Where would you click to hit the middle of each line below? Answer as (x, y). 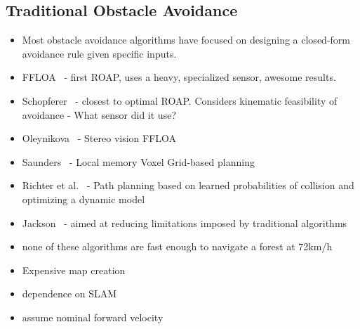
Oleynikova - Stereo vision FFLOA (99, 138)
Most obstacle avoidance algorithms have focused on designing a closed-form (186, 40)
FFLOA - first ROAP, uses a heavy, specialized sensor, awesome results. (179, 77)
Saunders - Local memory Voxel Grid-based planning (138, 161)
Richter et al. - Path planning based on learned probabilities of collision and (188, 185)
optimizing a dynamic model (84, 199)
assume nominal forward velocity (93, 317)
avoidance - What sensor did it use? (99, 114)
